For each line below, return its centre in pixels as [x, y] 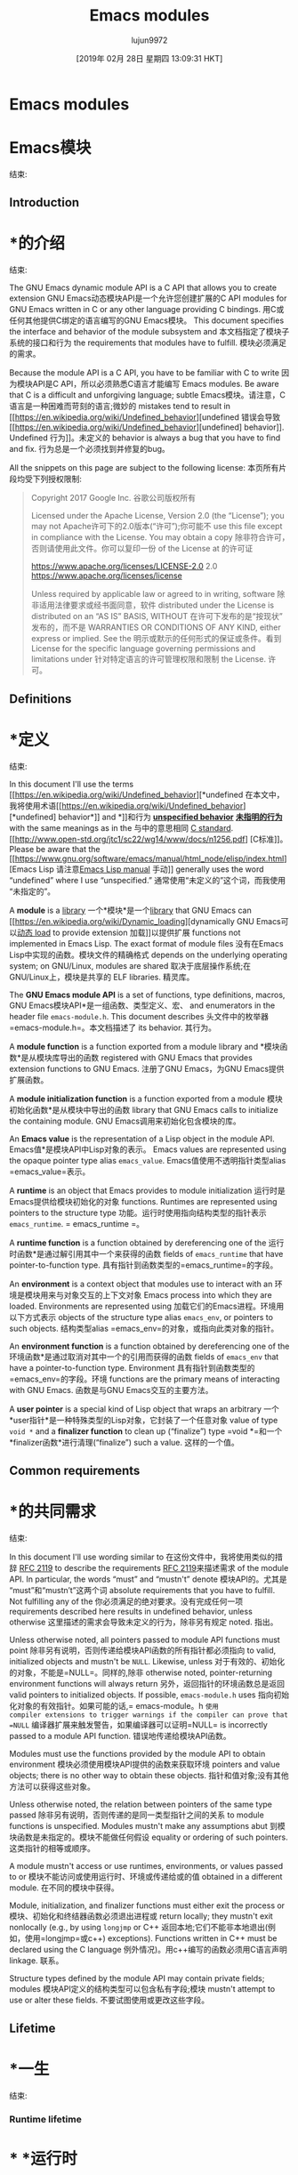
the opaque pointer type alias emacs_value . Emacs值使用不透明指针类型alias [148, 1160]
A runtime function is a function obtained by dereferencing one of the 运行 [147, 1243]
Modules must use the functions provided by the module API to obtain [137, 1753]
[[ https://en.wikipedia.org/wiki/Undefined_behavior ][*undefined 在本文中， [147, 794]
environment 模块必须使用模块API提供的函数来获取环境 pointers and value [145, 1764]
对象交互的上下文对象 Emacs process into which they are [168, 1294]
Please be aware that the [55, 849]
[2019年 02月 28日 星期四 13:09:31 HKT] [149, 58]
